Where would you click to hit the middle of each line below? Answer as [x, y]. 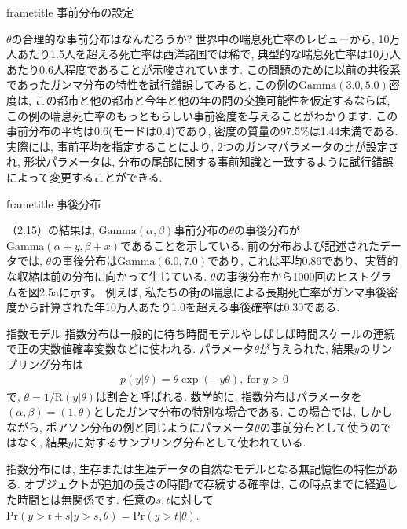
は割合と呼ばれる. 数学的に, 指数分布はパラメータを [229, 396]
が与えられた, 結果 [307, 349]
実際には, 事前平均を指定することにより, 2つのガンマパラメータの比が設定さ [203, 146]
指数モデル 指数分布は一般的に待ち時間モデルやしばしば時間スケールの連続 [201, 333]
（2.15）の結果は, [51, 230]
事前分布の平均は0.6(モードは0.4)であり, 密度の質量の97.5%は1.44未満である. [202, 131]
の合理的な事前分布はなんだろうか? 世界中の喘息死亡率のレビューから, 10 [200, 38]
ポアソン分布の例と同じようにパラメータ [150, 426]
